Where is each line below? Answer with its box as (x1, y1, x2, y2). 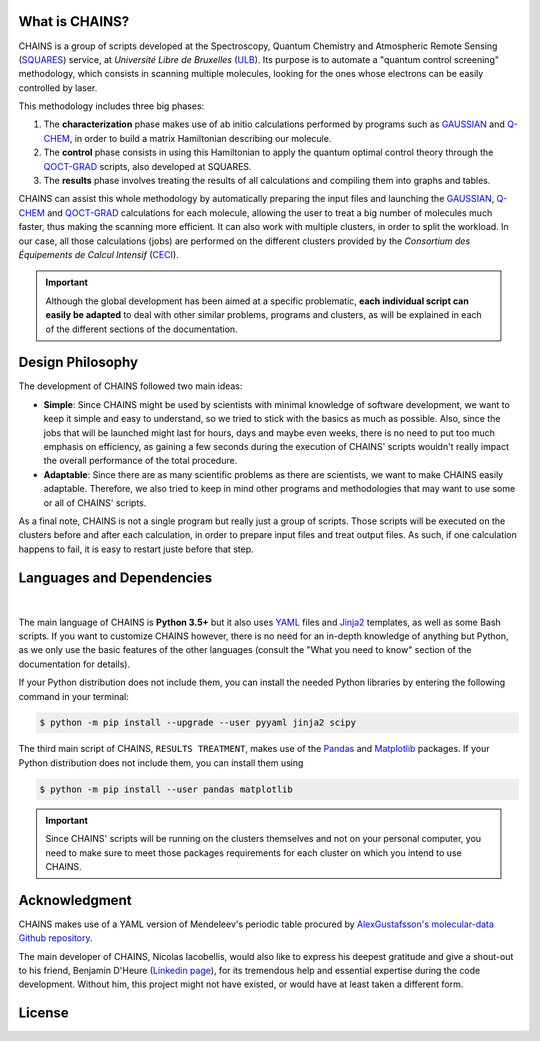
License (18, 1005, 69, 1022)
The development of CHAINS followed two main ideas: (18, 380, 243, 392)
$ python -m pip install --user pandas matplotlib (39, 783, 294, 795)
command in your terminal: (18, 690, 129, 702)
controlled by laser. (18, 81, 98, 94)
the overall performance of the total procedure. (43, 455, 238, 467)
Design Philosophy (18, 354, 139, 371)
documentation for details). (18, 658, 130, 670)
